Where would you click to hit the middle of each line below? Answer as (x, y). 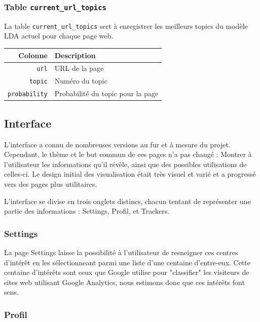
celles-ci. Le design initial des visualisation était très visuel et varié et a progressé (130, 174)
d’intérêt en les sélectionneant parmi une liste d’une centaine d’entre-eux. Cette (127, 262)
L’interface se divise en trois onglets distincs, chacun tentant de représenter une (127, 201)
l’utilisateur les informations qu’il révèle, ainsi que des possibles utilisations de (125, 164)
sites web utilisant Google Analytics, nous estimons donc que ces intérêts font (124, 282)
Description (75, 55)
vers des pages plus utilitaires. (51, 184)
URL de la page (79, 68)
